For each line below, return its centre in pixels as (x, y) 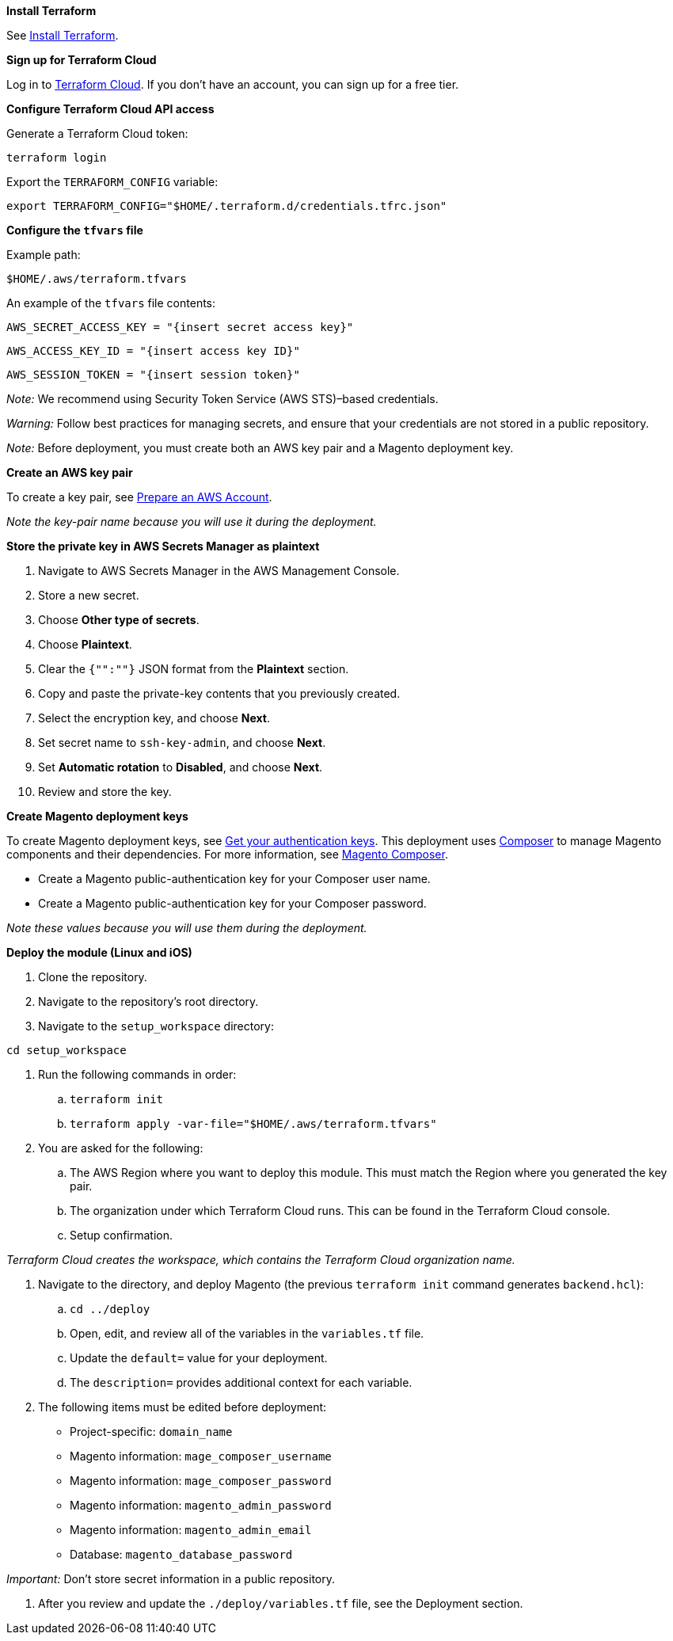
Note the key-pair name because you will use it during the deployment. (192, 522)
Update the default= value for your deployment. (199, 1358)
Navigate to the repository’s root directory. (148, 1001)
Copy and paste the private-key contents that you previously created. (219, 693)
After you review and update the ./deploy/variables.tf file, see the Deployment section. (281, 1603)
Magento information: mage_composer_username (201, 1456)
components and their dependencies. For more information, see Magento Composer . (227, 854)
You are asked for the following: (121, 1148)
